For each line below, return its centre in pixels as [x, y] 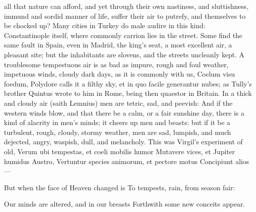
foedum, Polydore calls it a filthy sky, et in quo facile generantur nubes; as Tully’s [128, 83]
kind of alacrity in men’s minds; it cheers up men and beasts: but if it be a [117, 122]
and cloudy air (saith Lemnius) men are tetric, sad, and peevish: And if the [118, 103]
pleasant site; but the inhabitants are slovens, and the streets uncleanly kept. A [124, 54]
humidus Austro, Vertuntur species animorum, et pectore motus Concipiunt [119, 161]
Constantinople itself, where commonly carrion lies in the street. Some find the [123, 35]
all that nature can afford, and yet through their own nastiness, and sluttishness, [126, 6]
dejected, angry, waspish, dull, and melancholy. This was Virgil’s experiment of [124, 142]
